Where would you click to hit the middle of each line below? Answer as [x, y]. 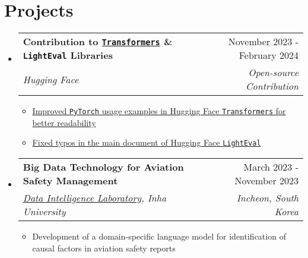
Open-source [273, 73]
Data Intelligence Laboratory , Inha [95, 198]
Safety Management [70, 181]
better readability [64, 122]
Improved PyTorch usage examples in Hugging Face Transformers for [159, 111]
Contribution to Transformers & [98, 42]
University [44, 212]
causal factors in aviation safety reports [104, 248]
